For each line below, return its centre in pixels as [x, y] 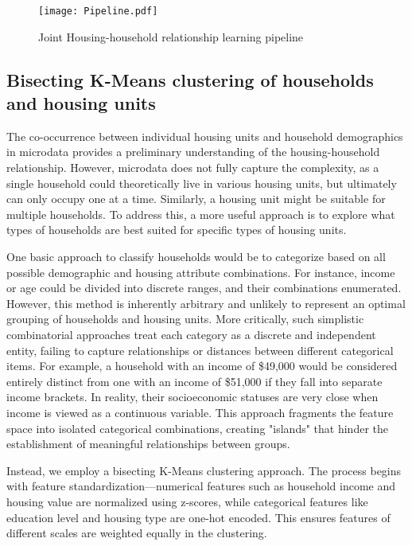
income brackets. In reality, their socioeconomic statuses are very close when [192, 397]
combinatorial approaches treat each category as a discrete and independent [191, 334]
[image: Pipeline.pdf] [98, 11]
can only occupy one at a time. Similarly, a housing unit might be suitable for [196, 199]
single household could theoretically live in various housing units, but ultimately [202, 183]
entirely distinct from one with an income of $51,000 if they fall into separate [194, 381]
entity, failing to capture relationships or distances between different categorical [200, 350]
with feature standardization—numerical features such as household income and [201, 486]
